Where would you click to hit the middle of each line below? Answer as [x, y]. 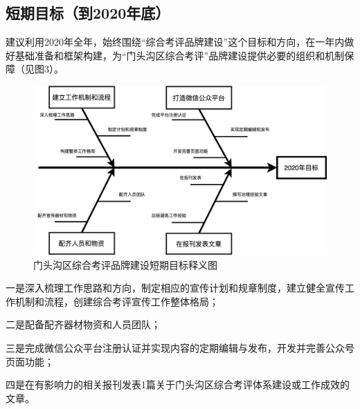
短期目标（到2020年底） [88, 13]
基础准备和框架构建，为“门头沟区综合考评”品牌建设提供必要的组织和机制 [180, 55]
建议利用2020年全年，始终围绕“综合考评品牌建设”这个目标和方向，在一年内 [175, 42]
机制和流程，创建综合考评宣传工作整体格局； [117, 301]
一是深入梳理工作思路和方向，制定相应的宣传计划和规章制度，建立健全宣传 [175, 288]
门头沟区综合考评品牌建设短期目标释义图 [125, 264]
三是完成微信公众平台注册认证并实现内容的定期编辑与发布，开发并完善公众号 [180, 348]
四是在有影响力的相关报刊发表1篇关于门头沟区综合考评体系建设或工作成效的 [178, 384]
